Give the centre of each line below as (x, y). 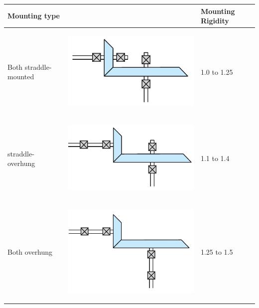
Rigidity (215, 21)
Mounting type (34, 16)
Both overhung (30, 251)
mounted (21, 77)
